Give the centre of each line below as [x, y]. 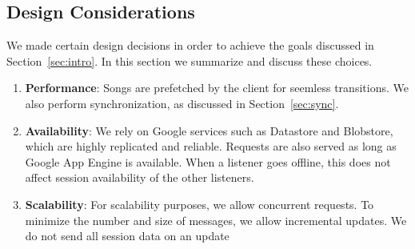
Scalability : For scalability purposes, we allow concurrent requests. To [200, 204]
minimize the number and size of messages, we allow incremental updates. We [216, 220]
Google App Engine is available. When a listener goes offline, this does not [208, 161]
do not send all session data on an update [127, 236]
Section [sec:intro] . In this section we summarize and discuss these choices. [190, 60]
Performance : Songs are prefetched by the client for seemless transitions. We [217, 88]
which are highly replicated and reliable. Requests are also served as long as [211, 146]
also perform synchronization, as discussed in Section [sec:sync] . [182, 103]
